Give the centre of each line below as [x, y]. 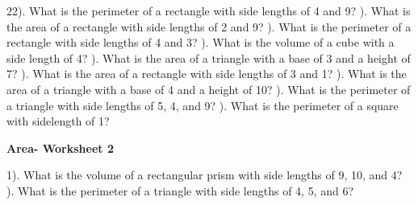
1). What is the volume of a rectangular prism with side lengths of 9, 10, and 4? [205, 175]
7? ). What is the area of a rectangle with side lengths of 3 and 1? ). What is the [207, 74]
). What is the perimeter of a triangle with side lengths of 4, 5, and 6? [180, 190]
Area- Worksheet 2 [60, 148]
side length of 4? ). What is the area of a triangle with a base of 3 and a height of [209, 57]
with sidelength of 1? [58, 121]
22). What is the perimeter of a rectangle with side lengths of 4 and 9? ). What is [209, 10]
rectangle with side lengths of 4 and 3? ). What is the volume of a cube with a [201, 42]
